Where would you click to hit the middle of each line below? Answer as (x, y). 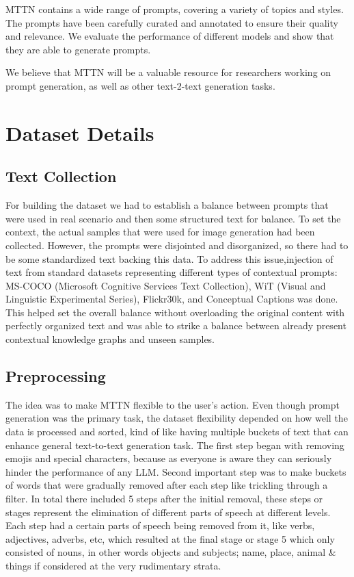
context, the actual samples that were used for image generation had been (160, 232)
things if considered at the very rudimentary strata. (113, 565)
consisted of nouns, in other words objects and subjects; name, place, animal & (171, 552)
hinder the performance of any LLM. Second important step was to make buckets (176, 471)
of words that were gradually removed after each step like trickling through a (167, 485)
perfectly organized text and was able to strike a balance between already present (176, 325)
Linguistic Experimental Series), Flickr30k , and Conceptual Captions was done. (172, 299)
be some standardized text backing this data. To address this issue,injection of (169, 258)
